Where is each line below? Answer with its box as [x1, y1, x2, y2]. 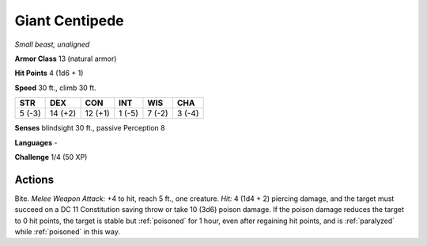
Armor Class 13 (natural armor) [14, 54, 117, 63]
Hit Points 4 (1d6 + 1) [14, 68, 84, 78]
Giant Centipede [14, 12, 124, 29]
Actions [14, 172, 55, 186]
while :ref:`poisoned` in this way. [14, 226, 120, 237]
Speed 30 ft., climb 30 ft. [14, 83, 96, 93]
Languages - [14, 138, 58, 147]
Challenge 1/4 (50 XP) [14, 152, 88, 161]
